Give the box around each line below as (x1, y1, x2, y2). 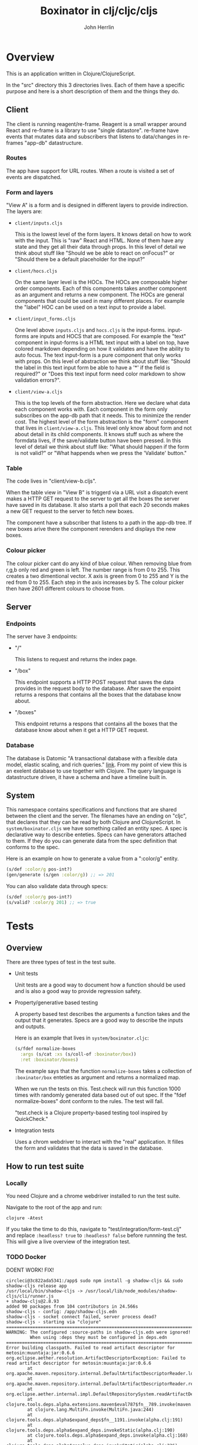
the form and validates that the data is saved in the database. (14, 1144, 163, 1152)
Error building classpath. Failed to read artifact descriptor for (6, 1345, 176, 1351)
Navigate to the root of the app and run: (6, 1204, 103, 1211)
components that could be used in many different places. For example (14, 298, 185, 305)
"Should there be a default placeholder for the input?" (14, 256, 146, 263)
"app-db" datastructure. (24, 139, 83, 146)
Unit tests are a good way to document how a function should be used (14, 981, 186, 988)
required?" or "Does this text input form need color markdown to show (14, 370, 186, 378)
